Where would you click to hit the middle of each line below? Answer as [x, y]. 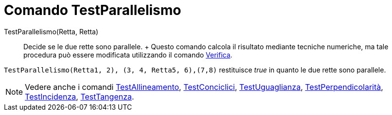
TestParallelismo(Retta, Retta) [51, 31]
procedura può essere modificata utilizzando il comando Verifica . [128, 55]
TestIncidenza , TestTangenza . [80, 96]
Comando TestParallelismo [93, 10]
